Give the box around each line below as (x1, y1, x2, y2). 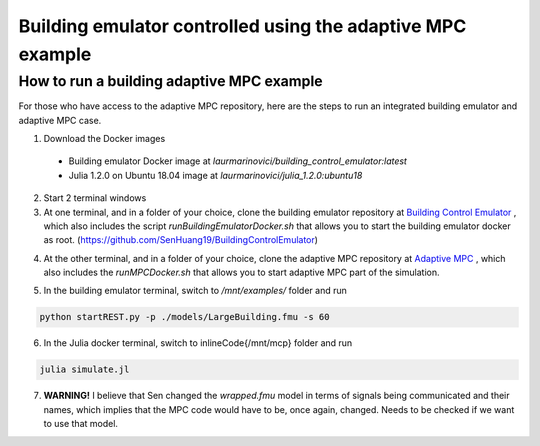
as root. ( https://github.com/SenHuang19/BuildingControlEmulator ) (43, 234, 319, 246)
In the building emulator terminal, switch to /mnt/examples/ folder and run (43, 285, 347, 297)
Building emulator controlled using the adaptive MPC (18, 15, 467, 37)
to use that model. (43, 418, 119, 430)
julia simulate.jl (39, 364, 130, 375)
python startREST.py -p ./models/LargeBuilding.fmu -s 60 (39, 311, 330, 323)
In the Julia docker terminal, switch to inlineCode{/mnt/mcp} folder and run (43, 337, 353, 349)
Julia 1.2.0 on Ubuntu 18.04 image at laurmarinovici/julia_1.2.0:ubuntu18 (68, 169, 363, 181)
